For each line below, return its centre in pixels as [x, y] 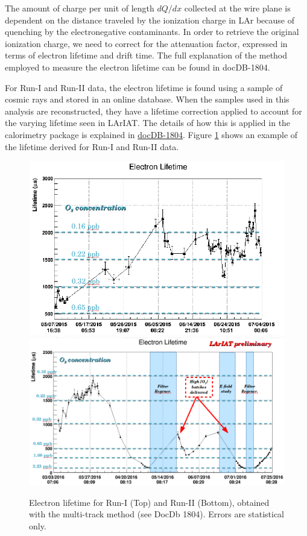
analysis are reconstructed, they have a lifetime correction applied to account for [153, 111]
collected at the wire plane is [237, 8]
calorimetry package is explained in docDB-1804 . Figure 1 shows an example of [151, 134]
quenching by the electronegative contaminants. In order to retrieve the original [152, 32]
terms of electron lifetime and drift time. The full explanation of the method [146, 55]
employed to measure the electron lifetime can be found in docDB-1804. [138, 67]
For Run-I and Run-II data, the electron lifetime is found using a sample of [144, 87]
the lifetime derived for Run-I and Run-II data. [92, 146]
